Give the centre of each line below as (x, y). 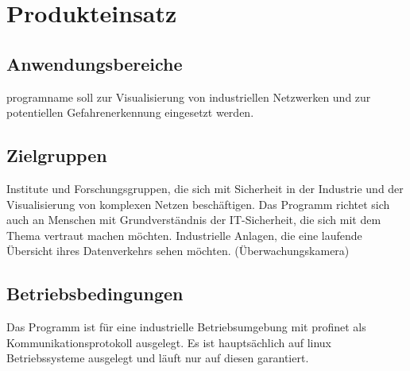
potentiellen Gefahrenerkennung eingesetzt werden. (130, 112)
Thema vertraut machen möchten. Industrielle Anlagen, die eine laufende (184, 235)
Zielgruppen (57, 155)
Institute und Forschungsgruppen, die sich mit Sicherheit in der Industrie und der (205, 188)
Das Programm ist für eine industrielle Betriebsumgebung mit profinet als (186, 327)
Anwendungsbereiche (95, 63)
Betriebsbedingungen (95, 294)
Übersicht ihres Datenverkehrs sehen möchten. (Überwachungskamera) (178, 251)
